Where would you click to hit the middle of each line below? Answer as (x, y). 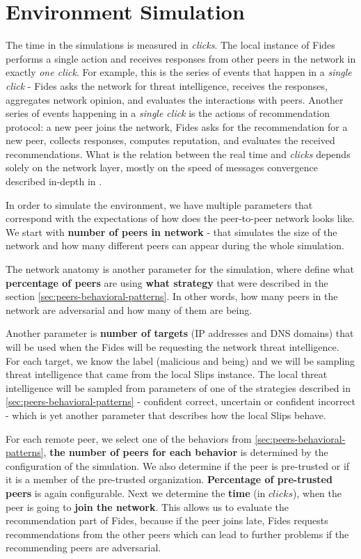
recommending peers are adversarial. (83, 548)
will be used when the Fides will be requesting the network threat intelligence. (173, 347)
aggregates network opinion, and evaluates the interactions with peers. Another (175, 99)
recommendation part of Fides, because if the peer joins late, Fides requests (167, 520)
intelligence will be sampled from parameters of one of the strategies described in (178, 387)
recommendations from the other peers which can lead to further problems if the (177, 534)
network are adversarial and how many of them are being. (129, 309)
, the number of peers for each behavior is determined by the (186, 452)
